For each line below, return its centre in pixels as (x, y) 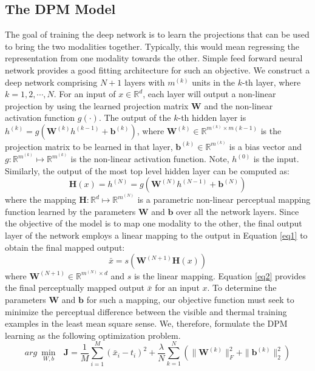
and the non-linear (239, 105)
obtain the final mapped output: (65, 247)
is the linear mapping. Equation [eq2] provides (220, 275)
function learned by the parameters (70, 211)
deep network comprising (51, 82)
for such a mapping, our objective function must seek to (190, 300)
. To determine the (242, 288)
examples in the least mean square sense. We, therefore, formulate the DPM (146, 323)
